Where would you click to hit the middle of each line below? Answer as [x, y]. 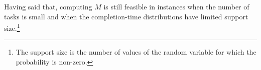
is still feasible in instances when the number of [176, 6]
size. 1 [12, 27]
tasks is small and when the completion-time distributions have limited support [126, 16]
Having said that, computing [48, 6]
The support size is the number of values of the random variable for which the [136, 52]
